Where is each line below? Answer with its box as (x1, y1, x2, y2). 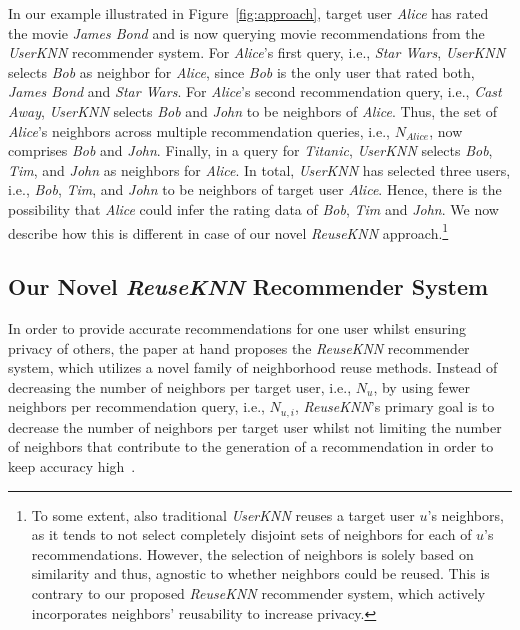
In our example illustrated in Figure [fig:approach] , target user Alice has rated (8, 3, 489, 23)
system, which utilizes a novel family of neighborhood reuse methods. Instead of (8, 357, 498, 378)
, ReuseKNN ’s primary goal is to (295, 396, 495, 417)
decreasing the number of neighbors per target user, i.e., (8, 376, 352, 397)
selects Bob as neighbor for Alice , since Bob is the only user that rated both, (8, 61, 475, 82)
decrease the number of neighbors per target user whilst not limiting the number (8, 416, 502, 437)
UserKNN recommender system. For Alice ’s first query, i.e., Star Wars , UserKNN (8, 42, 506, 63)
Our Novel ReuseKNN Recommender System (8, 271, 489, 302)
